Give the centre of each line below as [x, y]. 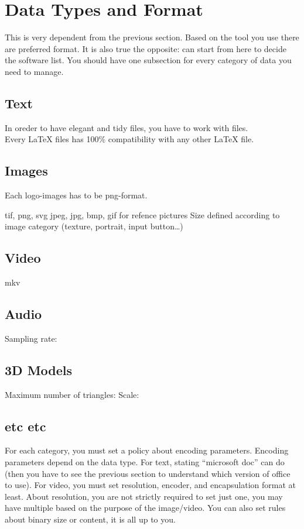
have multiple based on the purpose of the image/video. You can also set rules [145, 508]
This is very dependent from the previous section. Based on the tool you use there [152, 37]
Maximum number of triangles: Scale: [72, 394]
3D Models [39, 370]
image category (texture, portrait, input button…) [94, 226]
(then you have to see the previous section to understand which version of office [148, 473]
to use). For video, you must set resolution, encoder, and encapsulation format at [150, 485]
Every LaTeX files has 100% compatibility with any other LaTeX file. [129, 139]
